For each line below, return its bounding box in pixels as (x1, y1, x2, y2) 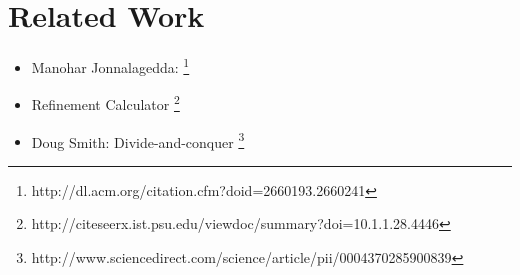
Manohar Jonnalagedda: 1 (31, 54, 190, 77)
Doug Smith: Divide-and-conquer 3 (31, 128, 245, 152)
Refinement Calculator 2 (31, 91, 180, 115)
